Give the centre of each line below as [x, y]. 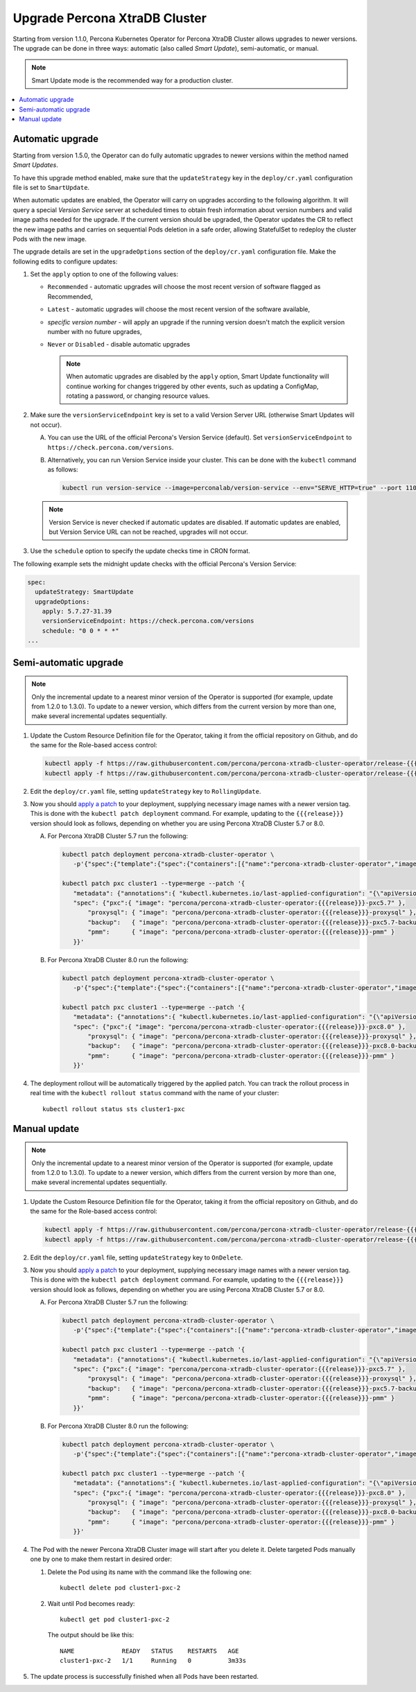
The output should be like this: [91, 1635]
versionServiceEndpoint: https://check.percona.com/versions [148, 621]
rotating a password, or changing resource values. [138, 396]
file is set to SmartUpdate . [51, 187]
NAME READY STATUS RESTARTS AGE [149, 1651]
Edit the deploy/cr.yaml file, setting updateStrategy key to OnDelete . [137, 1257]
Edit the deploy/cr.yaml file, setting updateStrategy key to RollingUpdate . [146, 791]
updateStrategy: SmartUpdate [85, 592]
